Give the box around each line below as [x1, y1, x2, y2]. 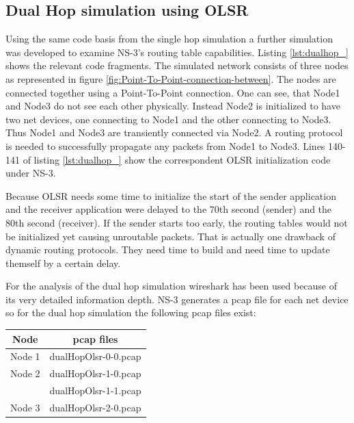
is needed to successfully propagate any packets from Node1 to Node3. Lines [5, 138, 325, 153]
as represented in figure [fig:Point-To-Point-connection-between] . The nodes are [5, 71, 336, 86]
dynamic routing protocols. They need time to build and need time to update [5, 242, 330, 257]
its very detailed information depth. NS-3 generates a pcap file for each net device [5, 292, 349, 306]
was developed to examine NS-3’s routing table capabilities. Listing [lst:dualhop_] [5, 44, 349, 59]
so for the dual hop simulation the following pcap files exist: [5, 305, 256, 320]
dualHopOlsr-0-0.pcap [49, 349, 141, 363]
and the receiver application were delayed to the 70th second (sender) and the [5, 202, 332, 216]
